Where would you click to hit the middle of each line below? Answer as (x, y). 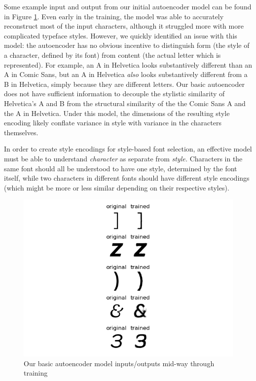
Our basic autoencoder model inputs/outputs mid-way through (119, 363)
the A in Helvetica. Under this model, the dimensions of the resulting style (117, 113)
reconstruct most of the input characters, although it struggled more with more (124, 26)
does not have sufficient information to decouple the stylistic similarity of (114, 94)
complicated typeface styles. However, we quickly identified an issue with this (121, 35)
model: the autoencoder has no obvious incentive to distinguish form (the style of (127, 45)
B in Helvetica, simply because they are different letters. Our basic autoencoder (124, 84)
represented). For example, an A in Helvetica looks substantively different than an (128, 64)
